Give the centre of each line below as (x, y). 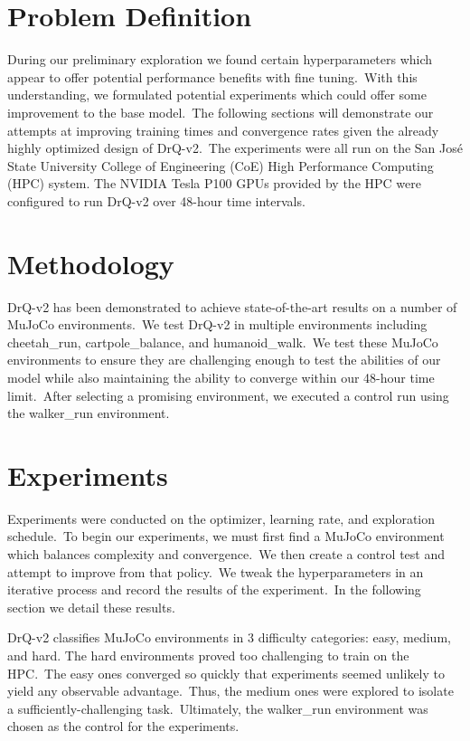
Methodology (91, 263)
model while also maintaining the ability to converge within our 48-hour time (221, 377)
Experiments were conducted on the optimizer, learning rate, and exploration (221, 518)
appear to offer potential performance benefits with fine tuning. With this (212, 76)
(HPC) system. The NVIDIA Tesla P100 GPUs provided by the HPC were (214, 183)
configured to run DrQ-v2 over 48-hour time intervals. (156, 200)
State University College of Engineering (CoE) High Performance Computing (221, 165)
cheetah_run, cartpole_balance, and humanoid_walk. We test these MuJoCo (223, 342)
